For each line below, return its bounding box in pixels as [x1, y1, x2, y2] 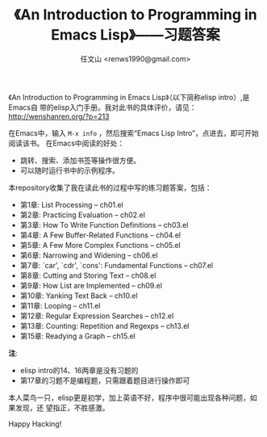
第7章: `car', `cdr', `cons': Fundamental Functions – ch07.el [19, 260, 214, 270]
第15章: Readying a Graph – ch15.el [19, 331, 136, 341]
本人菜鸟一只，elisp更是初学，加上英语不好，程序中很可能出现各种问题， [8, 393, 250, 402]
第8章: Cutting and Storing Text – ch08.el [19, 271, 156, 280]
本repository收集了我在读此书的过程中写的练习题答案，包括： [8, 183, 212, 192]
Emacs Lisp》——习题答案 [51, 26, 220, 44]
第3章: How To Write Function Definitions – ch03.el [19, 220, 189, 229]
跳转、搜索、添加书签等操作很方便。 [19, 155, 141, 165]
